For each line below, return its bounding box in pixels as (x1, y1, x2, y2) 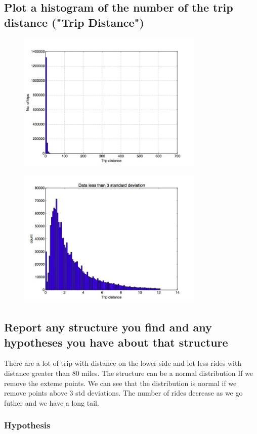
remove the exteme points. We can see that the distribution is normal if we (4, 377, 237, 388)
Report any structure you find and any (4, 319, 212, 335)
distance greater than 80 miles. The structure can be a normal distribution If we (4, 367, 253, 378)
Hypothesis (4, 419, 51, 431)
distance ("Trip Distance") (4, 14, 145, 30)
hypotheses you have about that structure (4, 334, 228, 350)
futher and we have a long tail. (4, 397, 99, 408)
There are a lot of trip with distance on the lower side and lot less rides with (4, 358, 242, 368)
